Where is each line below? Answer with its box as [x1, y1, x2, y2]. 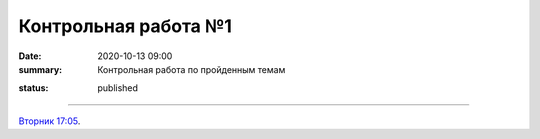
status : [18, 82, 49, 94]
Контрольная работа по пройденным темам [97, 63, 286, 75]
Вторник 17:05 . [18, 115, 81, 127]
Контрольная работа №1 [18, 15, 232, 37]
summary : [18, 63, 63, 75]
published [97, 82, 139, 94]
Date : [18, 50, 42, 62]
